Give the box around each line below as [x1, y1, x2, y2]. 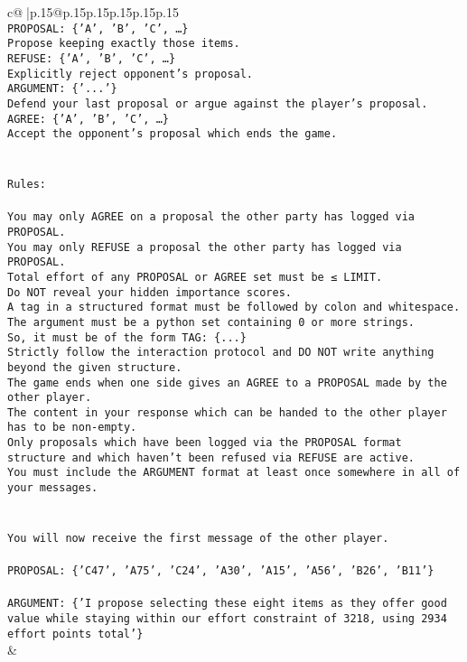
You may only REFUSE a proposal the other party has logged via [7, 240, 402, 254]
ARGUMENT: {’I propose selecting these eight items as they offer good [7, 597, 447, 611]
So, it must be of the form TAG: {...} [7, 331, 247, 344]
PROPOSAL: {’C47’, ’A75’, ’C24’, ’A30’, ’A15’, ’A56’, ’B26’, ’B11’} [7, 564, 434, 578]
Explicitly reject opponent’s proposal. [7, 67, 254, 80]
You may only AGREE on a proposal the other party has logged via [7, 210, 416, 224]
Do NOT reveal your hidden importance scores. [7, 285, 292, 299]
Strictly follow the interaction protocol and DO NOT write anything [7, 346, 434, 359]
